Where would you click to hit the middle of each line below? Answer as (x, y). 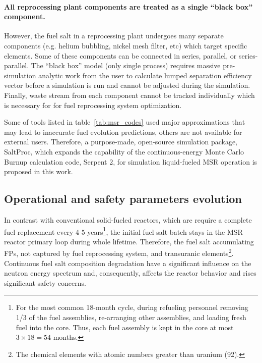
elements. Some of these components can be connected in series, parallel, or (120, 55)
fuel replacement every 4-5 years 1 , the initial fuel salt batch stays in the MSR (123, 231)
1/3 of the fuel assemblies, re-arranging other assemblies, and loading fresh (131, 317)
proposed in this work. (39, 171)
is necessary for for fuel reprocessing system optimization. (93, 105)
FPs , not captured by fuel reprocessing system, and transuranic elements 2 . (119, 252)
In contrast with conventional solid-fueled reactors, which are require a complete (128, 219)
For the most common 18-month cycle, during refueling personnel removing (132, 307)
